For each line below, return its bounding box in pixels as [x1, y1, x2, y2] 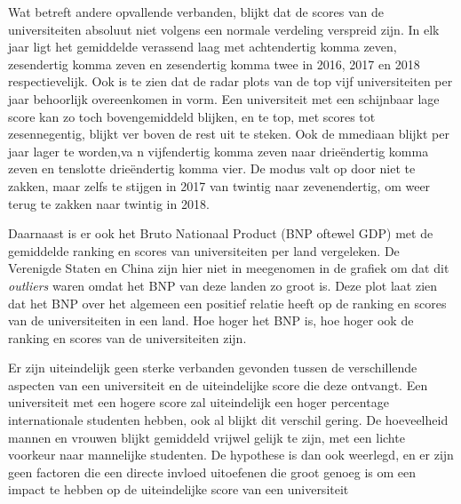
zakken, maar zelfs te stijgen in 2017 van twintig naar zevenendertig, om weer [8, 176, 431, 195]
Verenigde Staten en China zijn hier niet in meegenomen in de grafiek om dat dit [8, 259, 449, 277]
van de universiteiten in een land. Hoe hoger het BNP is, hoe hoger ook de [8, 311, 414, 330]
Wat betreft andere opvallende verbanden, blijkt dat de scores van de [8, 3, 385, 20]
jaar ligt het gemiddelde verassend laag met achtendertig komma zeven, [8, 37, 397, 56]
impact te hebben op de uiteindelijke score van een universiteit [8, 480, 349, 499]
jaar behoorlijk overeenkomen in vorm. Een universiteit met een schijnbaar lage [8, 89, 440, 108]
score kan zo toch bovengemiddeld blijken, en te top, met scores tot [8, 107, 376, 125]
